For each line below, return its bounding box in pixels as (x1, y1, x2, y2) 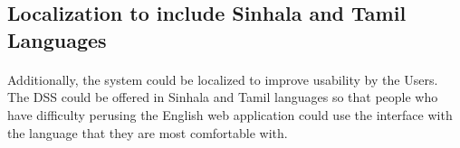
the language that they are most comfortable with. (7, 123, 288, 142)
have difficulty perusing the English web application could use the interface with (7, 105, 453, 124)
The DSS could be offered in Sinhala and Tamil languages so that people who (7, 88, 438, 106)
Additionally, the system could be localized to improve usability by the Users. (7, 69, 438, 88)
